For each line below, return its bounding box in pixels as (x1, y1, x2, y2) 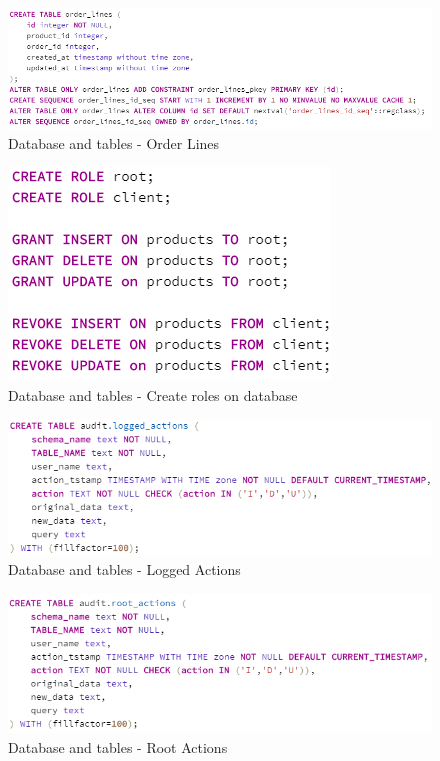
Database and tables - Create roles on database (8, 384, 298, 405)
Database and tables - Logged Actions (8, 559, 241, 580)
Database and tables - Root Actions (8, 736, 228, 757)
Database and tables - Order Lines (8, 132, 220, 153)
